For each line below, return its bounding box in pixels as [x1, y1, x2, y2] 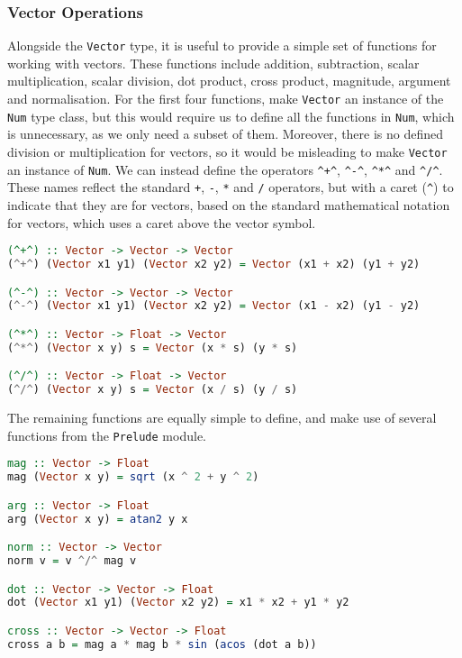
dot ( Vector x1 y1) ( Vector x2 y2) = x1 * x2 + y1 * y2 [7, 596, 349, 609]
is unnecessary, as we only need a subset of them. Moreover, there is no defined [7, 124, 444, 143]
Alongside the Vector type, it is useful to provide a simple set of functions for [7, 36, 437, 55]
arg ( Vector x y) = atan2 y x [7, 512, 188, 525]
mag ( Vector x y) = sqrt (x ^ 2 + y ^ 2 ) [7, 471, 259, 484]
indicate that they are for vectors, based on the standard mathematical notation [7, 195, 450, 214]
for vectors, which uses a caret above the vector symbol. [7, 213, 316, 232]
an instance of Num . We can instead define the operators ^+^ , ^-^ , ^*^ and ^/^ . [7, 160, 443, 178]
